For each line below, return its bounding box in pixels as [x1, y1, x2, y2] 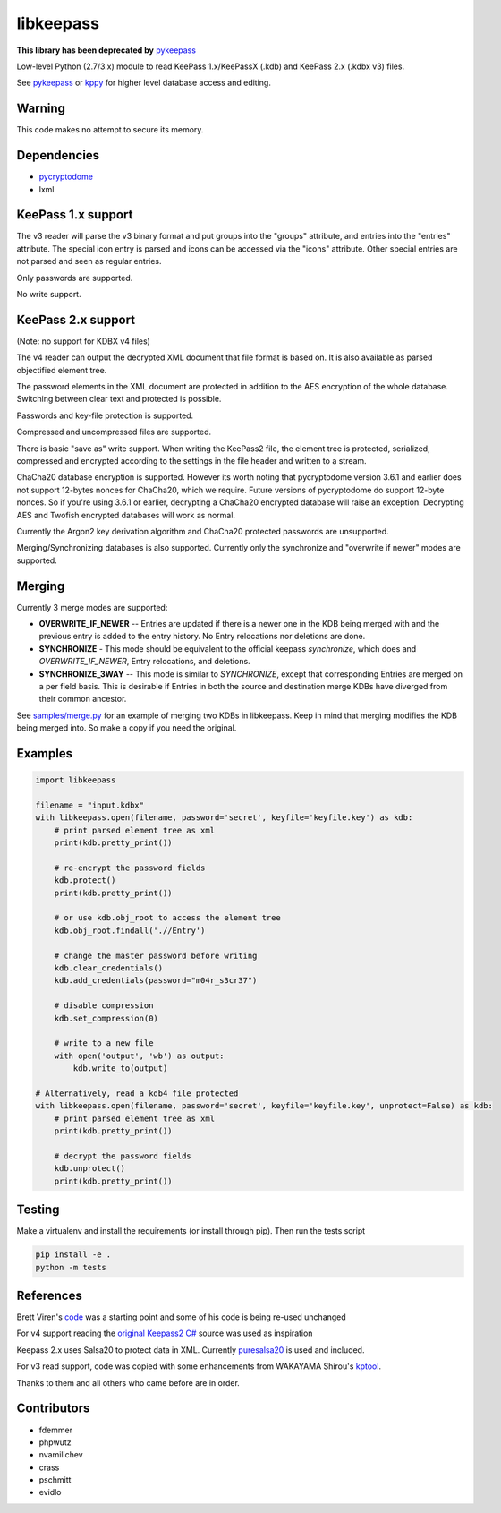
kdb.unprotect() [54, 1164, 125, 1174]
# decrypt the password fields [54, 1150, 191, 1161]
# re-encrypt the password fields [54, 862, 206, 873]
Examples [16, 746, 73, 761]
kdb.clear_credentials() [54, 963, 164, 973]
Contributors [16, 1401, 90, 1416]
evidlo [38, 1487, 62, 1498]
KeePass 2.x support [16, 312, 136, 327]
